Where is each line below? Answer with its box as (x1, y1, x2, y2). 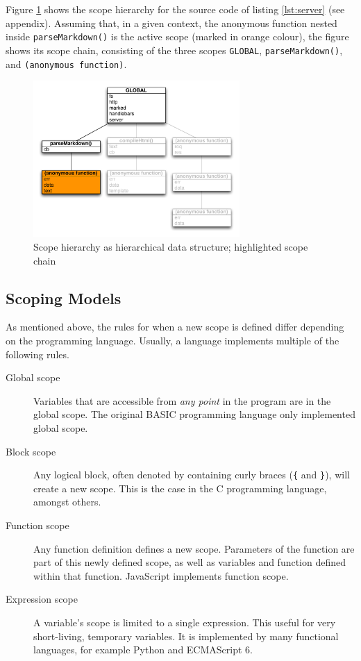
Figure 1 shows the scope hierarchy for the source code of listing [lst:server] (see (6, 2, 345, 16)
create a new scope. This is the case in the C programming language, (33, 480, 327, 495)
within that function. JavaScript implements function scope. (33, 568, 289, 583)
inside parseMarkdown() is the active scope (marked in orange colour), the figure (6, 29, 349, 44)
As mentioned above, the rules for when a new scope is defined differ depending (6, 319, 344, 334)
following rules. (6, 346, 69, 361)
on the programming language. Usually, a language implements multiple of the (6, 333, 339, 347)
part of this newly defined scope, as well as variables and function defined (33, 555, 346, 569)
